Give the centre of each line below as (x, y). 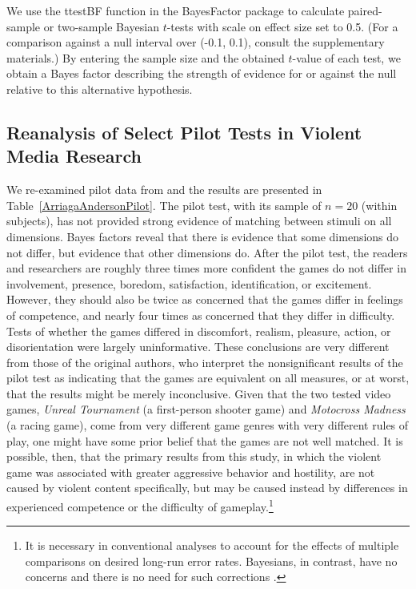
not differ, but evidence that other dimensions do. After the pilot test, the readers (207, 252)
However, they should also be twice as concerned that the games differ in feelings (205, 299)
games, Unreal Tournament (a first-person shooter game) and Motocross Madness (206, 409)
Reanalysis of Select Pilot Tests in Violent (184, 132)
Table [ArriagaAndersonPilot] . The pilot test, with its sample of (164, 205)
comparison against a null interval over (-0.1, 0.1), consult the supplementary (196, 42)
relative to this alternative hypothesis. (100, 89)
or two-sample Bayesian (101, 26)
